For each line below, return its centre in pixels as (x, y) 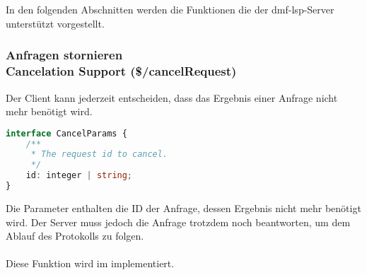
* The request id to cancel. (99, 154)
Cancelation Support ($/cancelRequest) (121, 71)
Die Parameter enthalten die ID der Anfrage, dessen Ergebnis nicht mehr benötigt (183, 207)
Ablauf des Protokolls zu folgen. (75, 236)
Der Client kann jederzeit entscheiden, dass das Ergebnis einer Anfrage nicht (172, 97)
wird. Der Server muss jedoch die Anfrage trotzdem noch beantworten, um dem (178, 222)
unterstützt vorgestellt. (55, 23)
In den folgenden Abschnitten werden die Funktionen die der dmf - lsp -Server (170, 10)
